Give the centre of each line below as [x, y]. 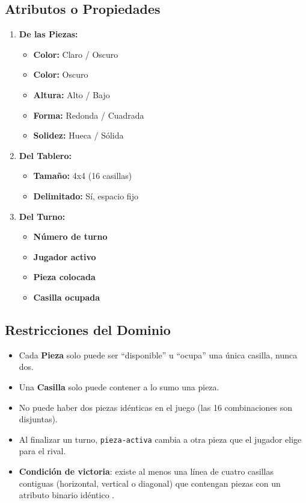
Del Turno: [42, 216]
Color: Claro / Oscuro [76, 54]
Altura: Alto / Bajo [72, 94]
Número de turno [70, 236]
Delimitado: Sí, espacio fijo [86, 195]
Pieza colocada [64, 277]
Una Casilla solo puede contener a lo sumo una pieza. [119, 386]
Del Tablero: [45, 155]
